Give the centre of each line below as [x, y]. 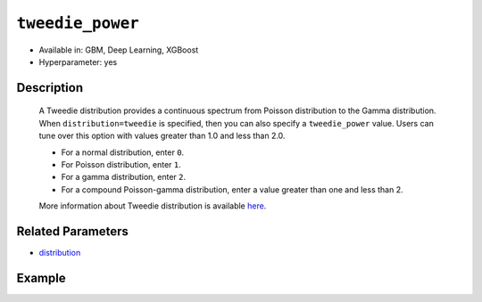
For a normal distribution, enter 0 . [123, 152]
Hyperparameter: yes [78, 61]
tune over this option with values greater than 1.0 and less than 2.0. [162, 136]
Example [41, 278]
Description [50, 88]
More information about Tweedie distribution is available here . [153, 206]
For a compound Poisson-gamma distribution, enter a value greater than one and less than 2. [232, 189]
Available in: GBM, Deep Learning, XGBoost [119, 50]
